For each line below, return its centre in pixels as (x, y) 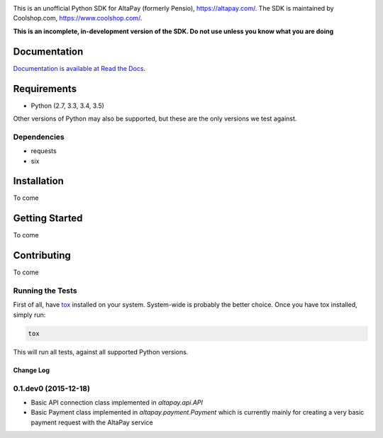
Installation (38, 181)
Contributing (42, 255)
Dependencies (39, 137)
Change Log (31, 370)
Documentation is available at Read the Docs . (79, 68)
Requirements (45, 89)
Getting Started (48, 219)
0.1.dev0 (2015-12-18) (51, 388)
